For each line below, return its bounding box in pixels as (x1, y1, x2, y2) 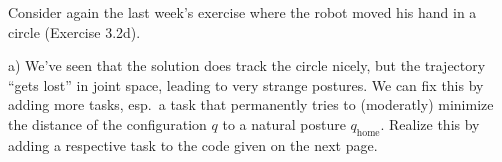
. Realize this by (380, 113, 480, 134)
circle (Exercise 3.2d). (8, 21, 141, 42)
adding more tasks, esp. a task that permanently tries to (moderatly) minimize (8, 94, 494, 115)
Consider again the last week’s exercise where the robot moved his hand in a (8, 2, 477, 22)
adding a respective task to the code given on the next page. (8, 134, 378, 155)
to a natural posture (222, 113, 346, 134)
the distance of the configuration (8, 113, 207, 134)
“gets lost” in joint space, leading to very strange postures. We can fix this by (8, 74, 484, 95)
